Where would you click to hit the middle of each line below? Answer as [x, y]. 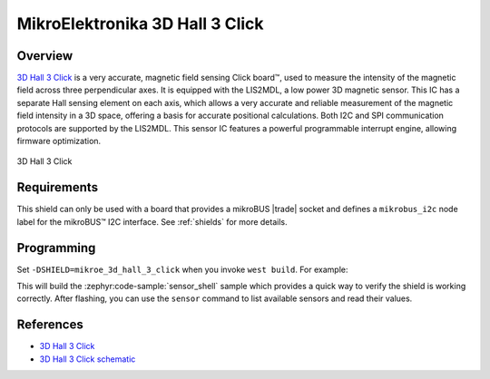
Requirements [58, 187]
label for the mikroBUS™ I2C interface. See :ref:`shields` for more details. [152, 221]
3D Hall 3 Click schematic [88, 359]
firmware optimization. [59, 141]
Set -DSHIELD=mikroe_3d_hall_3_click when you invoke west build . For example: [182, 269]
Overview [45, 56]
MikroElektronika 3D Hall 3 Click [140, 24]
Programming [56, 248]
